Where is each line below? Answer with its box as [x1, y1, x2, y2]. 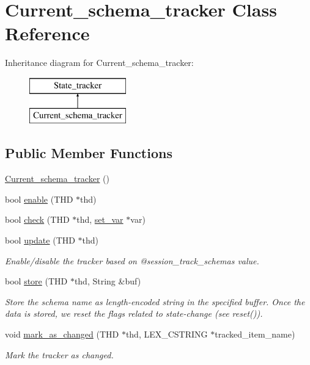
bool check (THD [5, 213, 70, 226]
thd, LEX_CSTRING [125, 328, 208, 341]
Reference [5, 21, 90, 46]
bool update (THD [5, 234, 75, 247]
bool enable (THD [5, 192, 73, 205]
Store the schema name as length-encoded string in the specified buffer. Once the [5, 295, 305, 308]
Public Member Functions [5, 143, 172, 162]
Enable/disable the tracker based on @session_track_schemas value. [5, 254, 259, 267]
